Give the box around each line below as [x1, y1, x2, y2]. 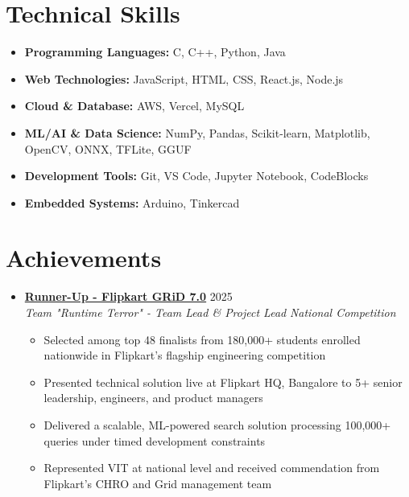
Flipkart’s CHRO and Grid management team [43, 474, 272, 491]
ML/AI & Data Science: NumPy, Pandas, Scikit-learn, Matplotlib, [24, 124, 370, 141]
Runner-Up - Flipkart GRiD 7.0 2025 [24, 288, 233, 305]
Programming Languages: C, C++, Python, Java [24, 43, 286, 60]
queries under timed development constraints [43, 432, 266, 449]
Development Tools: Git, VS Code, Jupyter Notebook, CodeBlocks [24, 167, 369, 184]
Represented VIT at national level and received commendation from [43, 459, 380, 476]
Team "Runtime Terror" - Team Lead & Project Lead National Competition [24, 304, 396, 320]
